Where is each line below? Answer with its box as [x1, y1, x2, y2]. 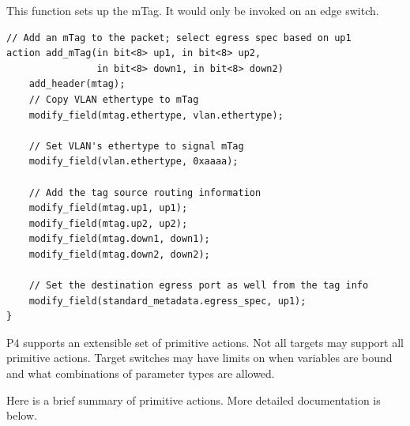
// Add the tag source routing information [28, 187, 261, 198]
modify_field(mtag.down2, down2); [28, 248, 210, 260]
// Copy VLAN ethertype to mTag [28, 93, 199, 105]
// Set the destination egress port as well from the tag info [28, 280, 369, 292]
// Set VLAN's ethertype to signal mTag [28, 140, 244, 152]
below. [6, 407, 37, 424]
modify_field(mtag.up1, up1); [28, 202, 188, 214]
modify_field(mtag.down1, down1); [28, 233, 210, 245]
